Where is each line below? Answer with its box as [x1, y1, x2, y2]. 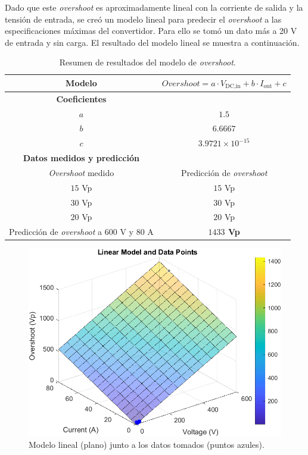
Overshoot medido [48, 166, 114, 178]
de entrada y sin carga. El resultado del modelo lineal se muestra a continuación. [5, 36, 300, 48]
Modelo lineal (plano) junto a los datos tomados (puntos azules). [29, 438, 265, 451]
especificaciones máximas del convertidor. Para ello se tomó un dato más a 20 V [5, 24, 297, 37]
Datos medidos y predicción [23, 152, 139, 164]
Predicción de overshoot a [9, 225, 102, 238]
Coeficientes [56, 92, 107, 105]
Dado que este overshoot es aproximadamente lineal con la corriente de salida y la [5, 1, 303, 13]
